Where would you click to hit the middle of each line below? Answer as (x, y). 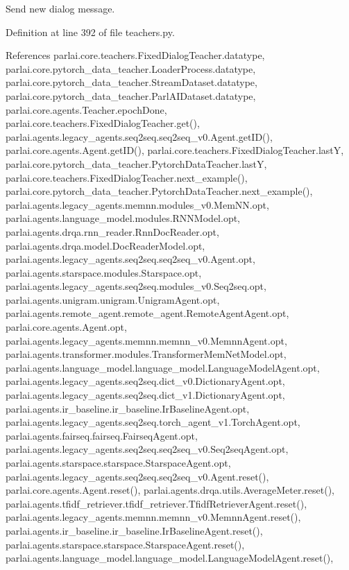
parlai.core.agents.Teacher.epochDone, (86, 109)
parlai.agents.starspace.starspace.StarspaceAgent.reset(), (125, 544)
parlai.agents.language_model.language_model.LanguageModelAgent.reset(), (170, 558)
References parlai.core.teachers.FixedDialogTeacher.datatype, (135, 55)
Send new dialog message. (60, 8)
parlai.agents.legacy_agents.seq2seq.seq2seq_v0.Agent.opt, (130, 259)
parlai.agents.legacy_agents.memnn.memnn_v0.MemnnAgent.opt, (146, 340)
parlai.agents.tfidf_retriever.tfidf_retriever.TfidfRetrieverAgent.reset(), (156, 503)
